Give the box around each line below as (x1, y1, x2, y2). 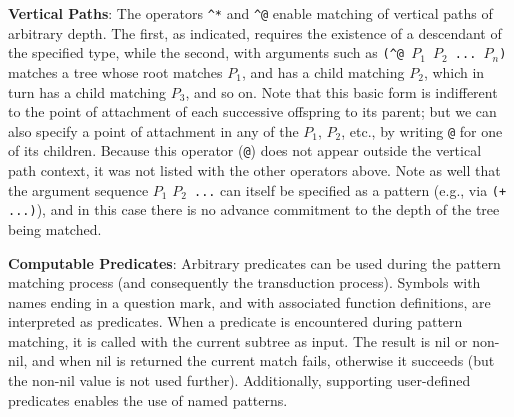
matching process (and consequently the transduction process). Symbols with (8, 272, 481, 293)
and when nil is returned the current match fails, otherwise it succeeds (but (32, 350, 495, 371)
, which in (423, 61, 485, 82)
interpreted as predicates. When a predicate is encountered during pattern (8, 311, 463, 332)
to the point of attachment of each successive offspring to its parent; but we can (8, 101, 497, 122)
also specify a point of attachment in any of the (8, 120, 299, 141)
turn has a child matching (8, 81, 167, 102)
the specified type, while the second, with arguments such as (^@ (8, 42, 404, 63)
